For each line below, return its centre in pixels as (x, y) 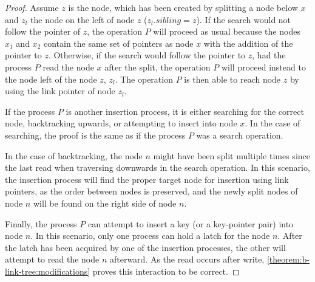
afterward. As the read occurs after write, (187, 259)
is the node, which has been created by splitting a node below (183, 7)
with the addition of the (248, 43)
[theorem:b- (288, 259)
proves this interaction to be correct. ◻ (166, 271)
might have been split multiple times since (232, 155)
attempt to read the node (52, 259)
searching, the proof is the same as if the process (95, 135)
